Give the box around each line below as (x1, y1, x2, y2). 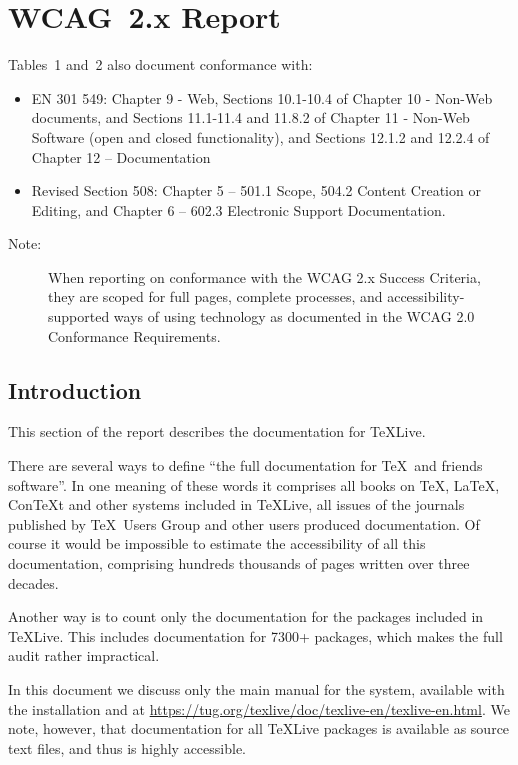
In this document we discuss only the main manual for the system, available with (8, 678, 505, 699)
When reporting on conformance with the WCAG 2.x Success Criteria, (48, 266, 481, 287)
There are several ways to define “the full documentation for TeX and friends (8, 455, 483, 476)
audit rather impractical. (8, 645, 160, 666)
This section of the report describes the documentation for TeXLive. (8, 421, 426, 442)
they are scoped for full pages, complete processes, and (48, 286, 383, 307)
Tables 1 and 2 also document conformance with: (8, 54, 313, 75)
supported (48, 306, 110, 327)
